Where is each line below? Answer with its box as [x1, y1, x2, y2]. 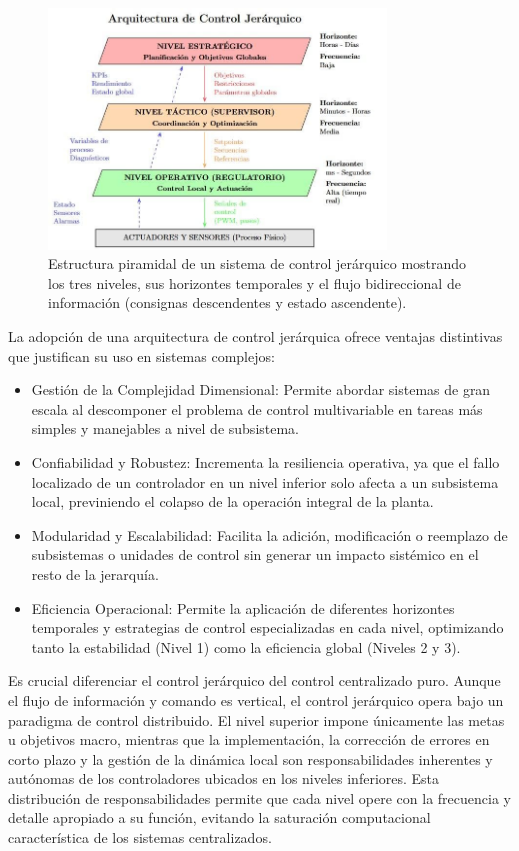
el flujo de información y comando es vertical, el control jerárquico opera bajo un [8, 689, 504, 710]
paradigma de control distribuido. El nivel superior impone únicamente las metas [8, 709, 505, 730]
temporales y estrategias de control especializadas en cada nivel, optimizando [31, 617, 504, 638]
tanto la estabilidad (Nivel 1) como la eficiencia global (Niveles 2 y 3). [31, 636, 461, 657]
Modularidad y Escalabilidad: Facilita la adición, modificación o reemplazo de [31, 524, 508, 545]
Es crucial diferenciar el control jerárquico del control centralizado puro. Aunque [8, 670, 501, 691]
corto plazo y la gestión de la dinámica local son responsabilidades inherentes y [8, 748, 493, 769]
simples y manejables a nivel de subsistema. [31, 418, 299, 439]
